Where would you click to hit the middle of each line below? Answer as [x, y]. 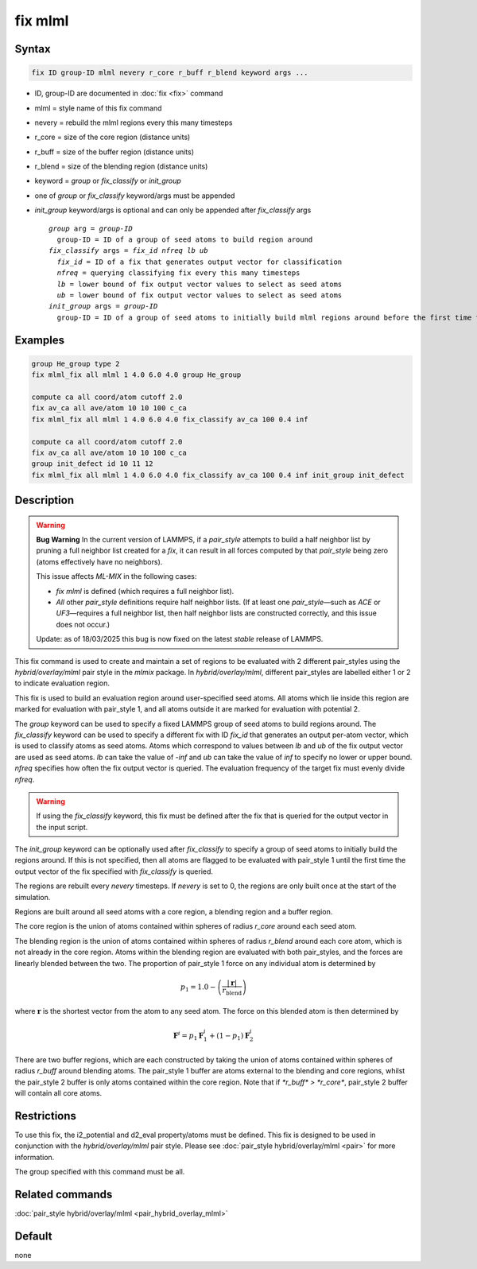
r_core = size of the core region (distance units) [112, 137]
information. [35, 1157]
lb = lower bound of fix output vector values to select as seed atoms [200, 284]
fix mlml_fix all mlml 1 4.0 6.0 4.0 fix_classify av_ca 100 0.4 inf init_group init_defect [218, 475]
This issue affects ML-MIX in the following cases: [116, 576]
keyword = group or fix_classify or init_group [108, 181]
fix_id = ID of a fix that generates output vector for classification [200, 262]
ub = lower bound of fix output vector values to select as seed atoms [200, 295]
